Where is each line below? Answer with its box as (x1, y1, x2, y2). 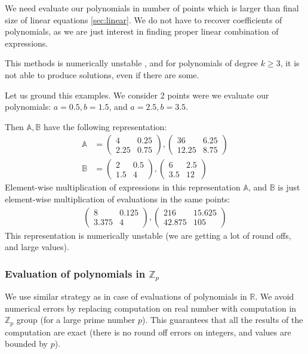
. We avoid (255, 290, 294, 303)
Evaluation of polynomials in (5, 266, 146, 281)
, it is (280, 57, 300, 69)
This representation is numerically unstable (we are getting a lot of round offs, (5, 229, 291, 241)
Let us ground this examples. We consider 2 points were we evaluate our (5, 88, 269, 101)
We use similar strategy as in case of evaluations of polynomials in (5, 290, 247, 303)
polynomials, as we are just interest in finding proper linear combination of (5, 25, 279, 38)
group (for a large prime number (16, 313, 135, 326)
